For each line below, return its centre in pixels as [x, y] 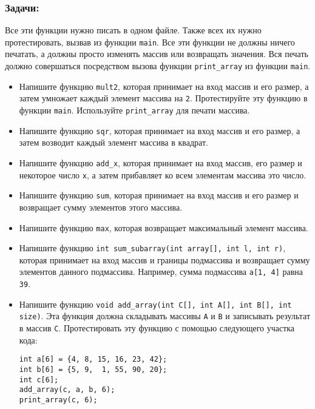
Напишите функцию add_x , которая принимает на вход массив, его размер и [161, 162]
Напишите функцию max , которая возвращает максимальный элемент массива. [164, 227]
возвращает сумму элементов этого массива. [101, 207]
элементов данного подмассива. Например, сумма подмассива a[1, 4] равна [161, 272]
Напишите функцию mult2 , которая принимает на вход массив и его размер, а [164, 86]
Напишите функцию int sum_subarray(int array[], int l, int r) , [152, 248]
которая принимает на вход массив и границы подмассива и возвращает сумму [164, 259]
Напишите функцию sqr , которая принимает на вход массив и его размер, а [160, 130]
